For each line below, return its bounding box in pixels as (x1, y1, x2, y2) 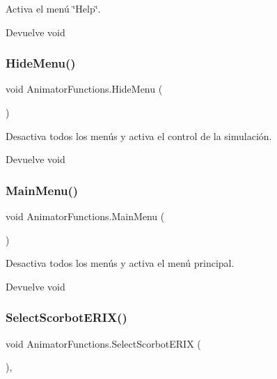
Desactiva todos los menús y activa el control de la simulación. (6, 128, 272, 143)
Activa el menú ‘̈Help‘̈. (6, 1, 101, 15)
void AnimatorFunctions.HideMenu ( (6, 82, 163, 96)
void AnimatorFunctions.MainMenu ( (6, 209, 165, 223)
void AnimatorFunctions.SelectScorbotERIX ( (6, 336, 201, 350)
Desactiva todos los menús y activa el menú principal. (6, 256, 235, 270)
